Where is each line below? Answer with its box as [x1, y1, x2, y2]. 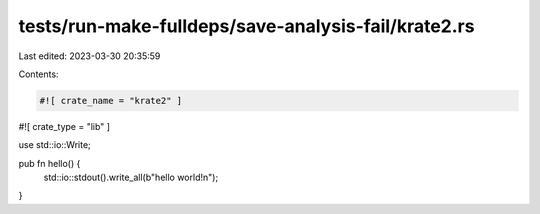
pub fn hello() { [18, 157, 81, 169]
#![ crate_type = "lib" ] [18, 120, 110, 132]
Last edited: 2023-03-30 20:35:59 [18, 50, 161, 62]
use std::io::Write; [18, 139, 92, 151]
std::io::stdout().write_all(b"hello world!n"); [43, 171, 219, 184]
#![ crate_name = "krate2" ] [39, 95, 183, 106]
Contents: [18, 68, 59, 80]
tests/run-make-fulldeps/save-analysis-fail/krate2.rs [18, 15, 475, 37]
